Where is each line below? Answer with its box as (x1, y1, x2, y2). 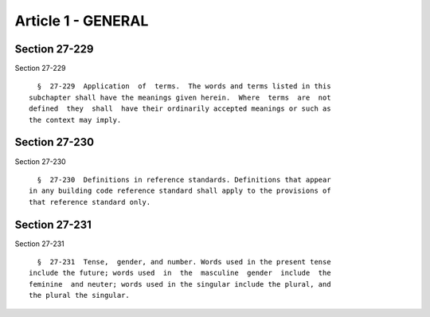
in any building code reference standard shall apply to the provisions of (29, 186, 331, 195)
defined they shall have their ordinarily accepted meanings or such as (29, 104, 331, 113)
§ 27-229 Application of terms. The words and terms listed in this (37, 82, 331, 91)
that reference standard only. (29, 198, 151, 206)
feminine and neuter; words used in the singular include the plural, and (29, 280, 331, 288)
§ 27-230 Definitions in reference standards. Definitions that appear (37, 175, 331, 184)
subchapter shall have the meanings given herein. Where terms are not (29, 92, 331, 102)
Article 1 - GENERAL (14, 12, 149, 29)
